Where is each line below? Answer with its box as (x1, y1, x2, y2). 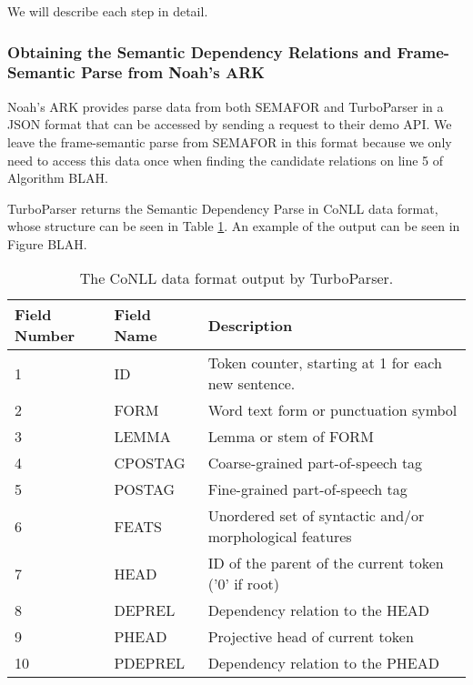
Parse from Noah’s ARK (80, 61, 266, 84)
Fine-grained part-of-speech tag (207, 478, 408, 500)
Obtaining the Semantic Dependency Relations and (7, 40, 392, 63)
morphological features (207, 526, 352, 548)
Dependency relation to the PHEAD (207, 652, 439, 674)
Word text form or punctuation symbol (207, 399, 458, 421)
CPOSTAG (114, 452, 186, 474)
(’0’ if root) (207, 573, 279, 595)
